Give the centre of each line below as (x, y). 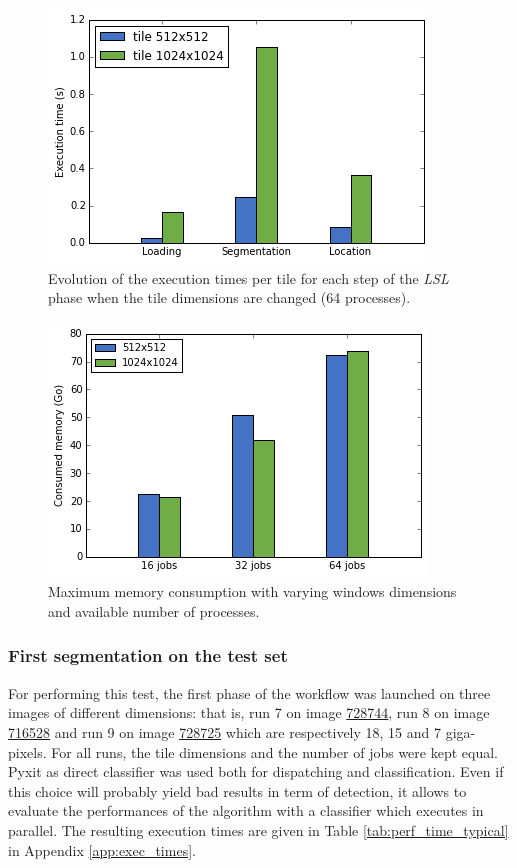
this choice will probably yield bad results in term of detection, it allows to (237, 790)
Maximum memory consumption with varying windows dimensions (252, 591)
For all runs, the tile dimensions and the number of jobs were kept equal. (274, 751)
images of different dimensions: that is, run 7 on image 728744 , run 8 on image (249, 712)
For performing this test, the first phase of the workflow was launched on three (249, 692)
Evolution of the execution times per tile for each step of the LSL (248, 277)
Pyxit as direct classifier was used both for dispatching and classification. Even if (256, 771)
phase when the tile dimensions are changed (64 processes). (229, 297)
